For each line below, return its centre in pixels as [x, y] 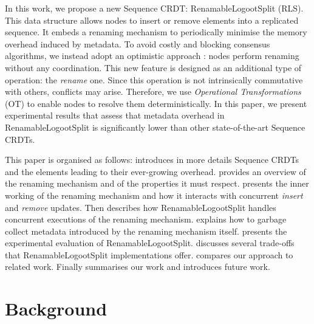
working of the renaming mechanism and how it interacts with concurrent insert [154, 195]
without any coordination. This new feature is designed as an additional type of [153, 67]
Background [56, 308]
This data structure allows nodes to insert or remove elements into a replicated [152, 20]
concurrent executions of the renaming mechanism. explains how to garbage [146, 219]
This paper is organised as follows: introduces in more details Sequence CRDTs [152, 160]
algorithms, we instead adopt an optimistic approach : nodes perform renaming [152, 56]
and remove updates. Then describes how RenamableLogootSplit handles [141, 207]
